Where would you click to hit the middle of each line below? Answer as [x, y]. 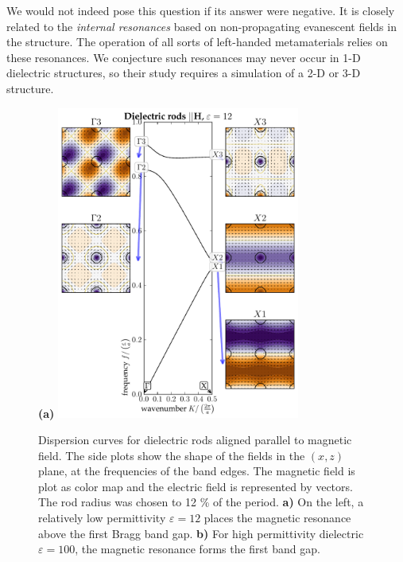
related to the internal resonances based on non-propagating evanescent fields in [201, 26]
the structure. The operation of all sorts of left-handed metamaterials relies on [197, 42]
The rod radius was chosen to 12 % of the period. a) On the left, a [201, 502]
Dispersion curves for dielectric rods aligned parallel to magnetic [195, 440]
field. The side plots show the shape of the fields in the [172, 455]
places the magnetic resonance [277, 518]
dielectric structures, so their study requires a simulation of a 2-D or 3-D [184, 73]
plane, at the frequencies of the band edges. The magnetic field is [197, 471]
